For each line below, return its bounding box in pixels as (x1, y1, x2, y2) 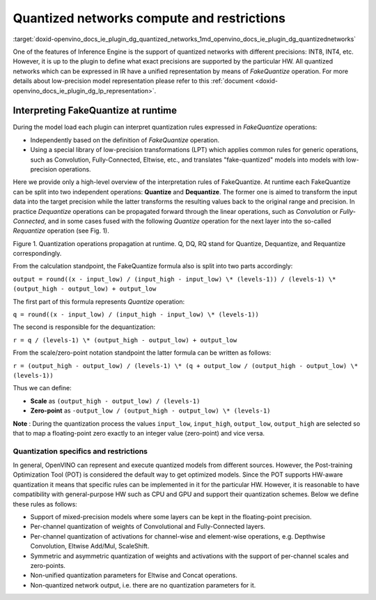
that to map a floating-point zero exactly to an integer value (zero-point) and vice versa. (13, 429, 265, 437)
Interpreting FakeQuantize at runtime (13, 105, 178, 116)
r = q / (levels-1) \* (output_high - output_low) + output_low (13, 336, 237, 344)
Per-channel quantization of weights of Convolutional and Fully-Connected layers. (30, 523, 266, 531)
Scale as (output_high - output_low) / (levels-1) (30, 397, 201, 405)
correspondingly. (13, 249, 62, 258)
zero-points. (30, 562, 66, 569)
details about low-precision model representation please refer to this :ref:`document (13, 77, 254, 85)
